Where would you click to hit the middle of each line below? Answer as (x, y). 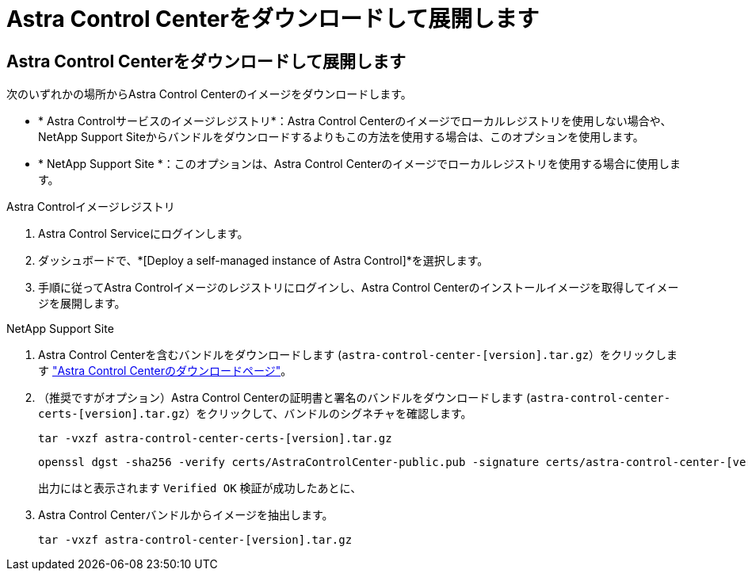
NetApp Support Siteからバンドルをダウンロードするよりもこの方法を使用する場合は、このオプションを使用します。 (341, 137)
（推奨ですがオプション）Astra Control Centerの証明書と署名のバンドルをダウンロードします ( (284, 398)
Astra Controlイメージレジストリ (91, 207)
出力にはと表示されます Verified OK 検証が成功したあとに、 (200, 488)
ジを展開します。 (82, 304)
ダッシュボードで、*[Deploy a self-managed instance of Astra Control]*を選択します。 (263, 261)
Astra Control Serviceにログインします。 (143, 234)
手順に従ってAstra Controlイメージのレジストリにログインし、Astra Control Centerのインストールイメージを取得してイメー (359, 288)
